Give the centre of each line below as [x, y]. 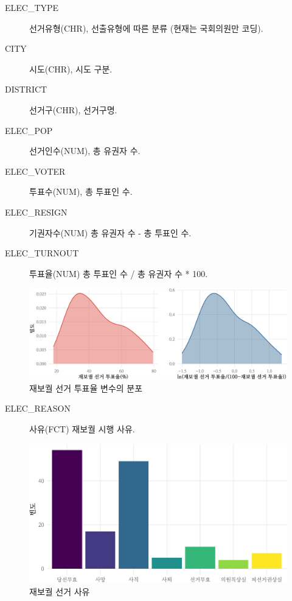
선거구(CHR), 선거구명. [73, 109]
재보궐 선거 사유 [60, 591]
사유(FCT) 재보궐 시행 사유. [82, 428]
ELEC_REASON [38, 408]
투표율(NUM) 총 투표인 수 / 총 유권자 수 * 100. [119, 273]
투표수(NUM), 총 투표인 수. [81, 192]
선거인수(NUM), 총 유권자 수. [85, 151]
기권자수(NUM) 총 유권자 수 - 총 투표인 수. [110, 232]
